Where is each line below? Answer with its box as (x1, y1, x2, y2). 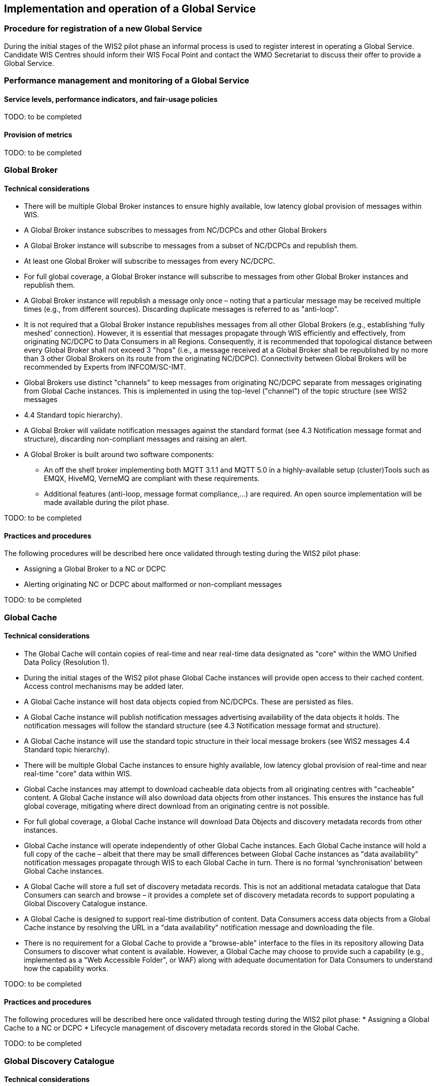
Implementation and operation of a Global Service (4, 2, 256, 15)
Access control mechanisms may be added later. (24, 682, 184, 691)
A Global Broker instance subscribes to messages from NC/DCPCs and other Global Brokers (24, 226, 327, 235)
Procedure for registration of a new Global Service (4, 23, 203, 34)
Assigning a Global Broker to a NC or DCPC (24, 564, 166, 573)
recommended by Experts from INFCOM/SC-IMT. (24, 363, 186, 372)
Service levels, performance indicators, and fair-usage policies (4, 94, 218, 103)
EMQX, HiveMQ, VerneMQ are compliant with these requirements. (44, 474, 260, 483)
